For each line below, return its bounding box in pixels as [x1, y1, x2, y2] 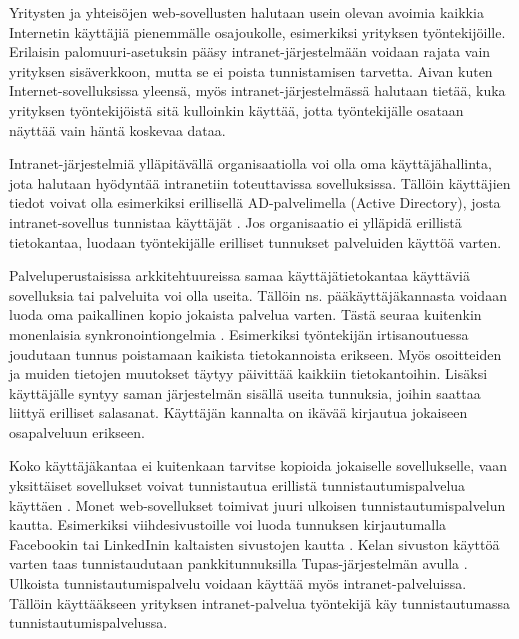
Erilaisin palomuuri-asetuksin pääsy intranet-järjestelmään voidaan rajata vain [9, 41, 491, 62]
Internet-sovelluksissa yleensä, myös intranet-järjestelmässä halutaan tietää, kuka [9, 80, 506, 101]
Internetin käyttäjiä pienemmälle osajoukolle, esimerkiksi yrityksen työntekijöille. [9, 21, 506, 42]
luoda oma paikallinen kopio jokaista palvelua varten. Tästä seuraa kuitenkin [9, 304, 482, 325]
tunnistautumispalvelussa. [9, 612, 168, 633]
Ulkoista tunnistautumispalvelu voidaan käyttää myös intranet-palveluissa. [9, 573, 467, 594]
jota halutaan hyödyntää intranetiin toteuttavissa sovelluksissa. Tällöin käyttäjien [9, 172, 511, 193]
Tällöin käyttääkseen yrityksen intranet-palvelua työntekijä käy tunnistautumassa [9, 592, 511, 613]
